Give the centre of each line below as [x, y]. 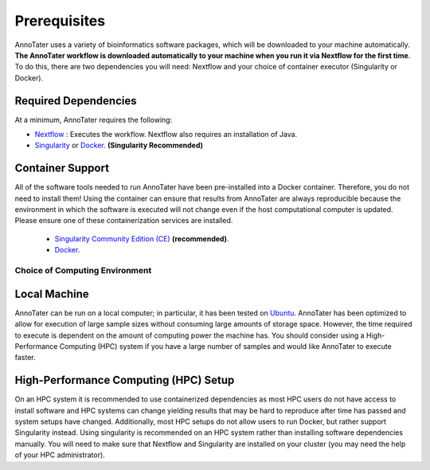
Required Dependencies [76, 101]
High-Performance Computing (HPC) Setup [125, 380]
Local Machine [52, 294]
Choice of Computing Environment [83, 271]
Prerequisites [60, 21]
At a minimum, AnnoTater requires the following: [94, 119]
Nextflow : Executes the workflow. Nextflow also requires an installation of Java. [166, 135]
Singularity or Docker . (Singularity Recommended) [119, 145]
